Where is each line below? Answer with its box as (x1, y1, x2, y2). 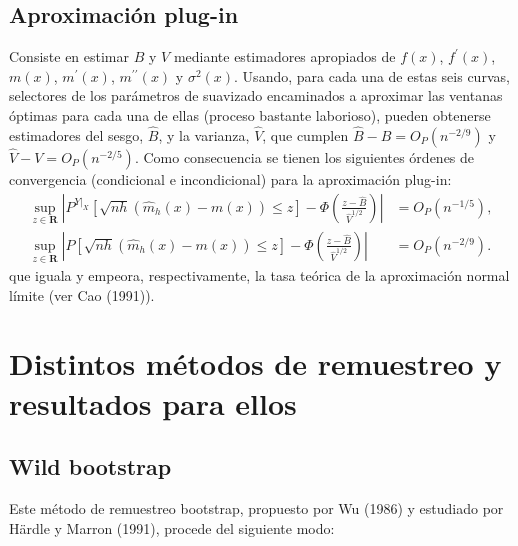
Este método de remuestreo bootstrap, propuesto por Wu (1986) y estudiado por (9, 498, 504, 519)
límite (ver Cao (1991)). (9, 284, 155, 305)
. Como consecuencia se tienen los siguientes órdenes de (134, 147, 475, 168)
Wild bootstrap (9, 451, 172, 482)
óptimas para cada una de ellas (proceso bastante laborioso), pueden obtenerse (9, 104, 491, 125)
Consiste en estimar (9, 46, 130, 67)
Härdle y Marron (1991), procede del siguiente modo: (9, 517, 335, 538)
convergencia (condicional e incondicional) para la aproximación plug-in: (9, 169, 452, 190)
